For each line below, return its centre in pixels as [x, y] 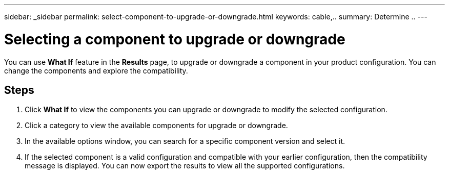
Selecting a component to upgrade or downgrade [175, 39]
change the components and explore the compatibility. [96, 70]
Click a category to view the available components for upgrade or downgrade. [156, 126]
